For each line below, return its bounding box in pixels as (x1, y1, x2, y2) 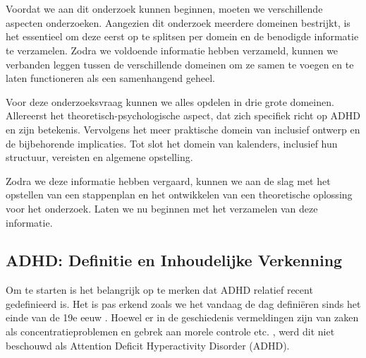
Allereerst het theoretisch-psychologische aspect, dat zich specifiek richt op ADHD (6, 108, 361, 123)
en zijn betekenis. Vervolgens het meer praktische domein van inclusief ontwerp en (6, 121, 360, 136)
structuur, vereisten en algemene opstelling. (6, 150, 193, 165)
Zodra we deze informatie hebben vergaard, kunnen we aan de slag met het (6, 173, 331, 188)
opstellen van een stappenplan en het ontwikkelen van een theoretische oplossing (6, 187, 353, 202)
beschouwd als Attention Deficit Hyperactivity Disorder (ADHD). (6, 338, 290, 352)
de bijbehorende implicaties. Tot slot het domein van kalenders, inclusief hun (6, 136, 338, 150)
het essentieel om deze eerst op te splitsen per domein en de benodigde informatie (6, 29, 359, 44)
